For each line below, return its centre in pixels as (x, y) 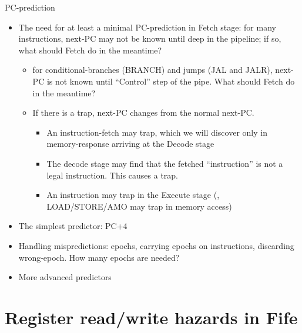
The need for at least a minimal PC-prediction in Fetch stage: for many (147, 27)
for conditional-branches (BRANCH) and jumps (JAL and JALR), (152, 70)
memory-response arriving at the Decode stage (130, 144)
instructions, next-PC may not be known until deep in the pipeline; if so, (150, 38)
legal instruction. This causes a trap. (112, 175)
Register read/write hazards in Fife (151, 317)
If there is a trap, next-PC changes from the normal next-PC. (143, 112)
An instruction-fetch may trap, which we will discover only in (157, 132)
